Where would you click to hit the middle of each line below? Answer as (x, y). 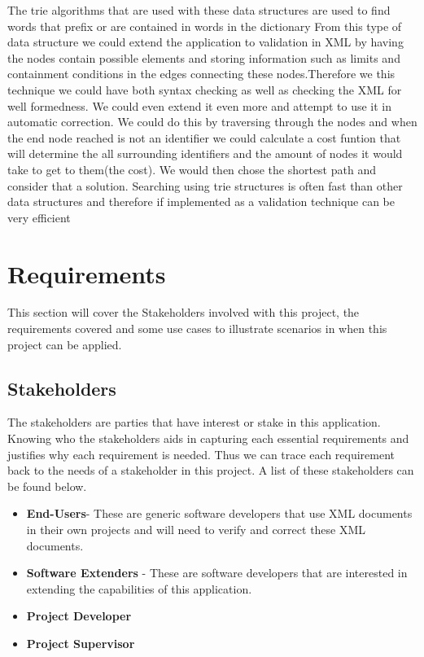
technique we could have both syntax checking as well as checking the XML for (205, 89)
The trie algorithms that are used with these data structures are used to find (199, 10)
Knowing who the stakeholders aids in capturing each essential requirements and (208, 438)
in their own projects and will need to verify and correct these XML (196, 529)
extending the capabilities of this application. (139, 588)
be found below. (47, 486)
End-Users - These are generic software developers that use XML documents (219, 513)
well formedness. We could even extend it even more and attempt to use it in (199, 105)
